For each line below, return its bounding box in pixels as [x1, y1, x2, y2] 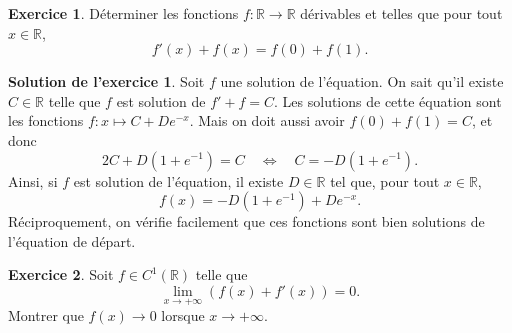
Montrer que [8, 305, 84, 326]
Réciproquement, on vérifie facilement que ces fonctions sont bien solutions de [8, 211, 485, 232]
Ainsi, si [8, 170, 58, 191]
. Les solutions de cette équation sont [274, 90, 502, 111]
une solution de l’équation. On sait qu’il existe [220, 71, 504, 92]
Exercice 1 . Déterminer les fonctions [8, 3, 239, 23]
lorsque [161, 305, 205, 326]
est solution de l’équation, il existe [73, 170, 284, 191]
